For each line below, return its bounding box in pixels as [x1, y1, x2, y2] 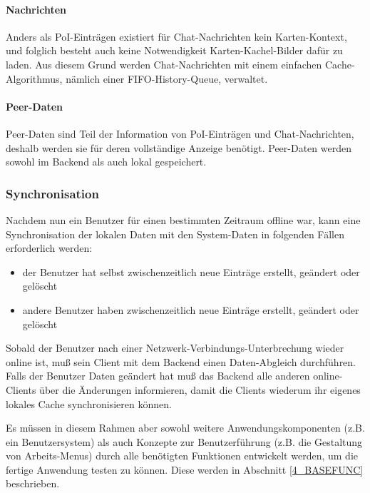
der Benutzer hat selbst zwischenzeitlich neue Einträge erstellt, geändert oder [22, 264, 360, 279]
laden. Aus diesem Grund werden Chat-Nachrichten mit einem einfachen [6, 56, 322, 71]
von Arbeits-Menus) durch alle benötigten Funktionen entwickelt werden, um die [6, 448, 358, 463]
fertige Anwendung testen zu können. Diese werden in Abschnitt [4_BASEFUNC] [6, 462, 364, 477]
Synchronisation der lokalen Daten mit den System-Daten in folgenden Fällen [6, 226, 345, 241]
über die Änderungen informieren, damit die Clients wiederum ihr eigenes [39, 382, 361, 397]
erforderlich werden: [6, 240, 93, 255]
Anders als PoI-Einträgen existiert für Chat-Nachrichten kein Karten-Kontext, [6, 29, 347, 44]
